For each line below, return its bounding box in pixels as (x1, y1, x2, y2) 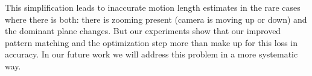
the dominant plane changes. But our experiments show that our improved (5, 25, 281, 37)
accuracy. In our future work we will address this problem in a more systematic (5, 48, 298, 60)
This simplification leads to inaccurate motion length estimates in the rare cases (5, 1, 301, 13)
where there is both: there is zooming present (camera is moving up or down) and (5, 13, 307, 25)
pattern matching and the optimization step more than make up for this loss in (5, 36, 298, 48)
